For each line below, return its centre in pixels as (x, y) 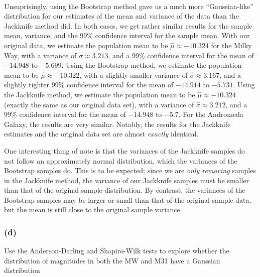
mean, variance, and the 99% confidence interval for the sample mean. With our (127, 35)
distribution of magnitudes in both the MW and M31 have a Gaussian (112, 260)
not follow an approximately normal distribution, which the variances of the (121, 160)
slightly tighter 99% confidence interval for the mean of (89, 85)
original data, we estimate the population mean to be (86, 45)
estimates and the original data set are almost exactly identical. (101, 134)
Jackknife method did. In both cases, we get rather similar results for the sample (128, 25)
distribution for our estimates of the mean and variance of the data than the (121, 16)
